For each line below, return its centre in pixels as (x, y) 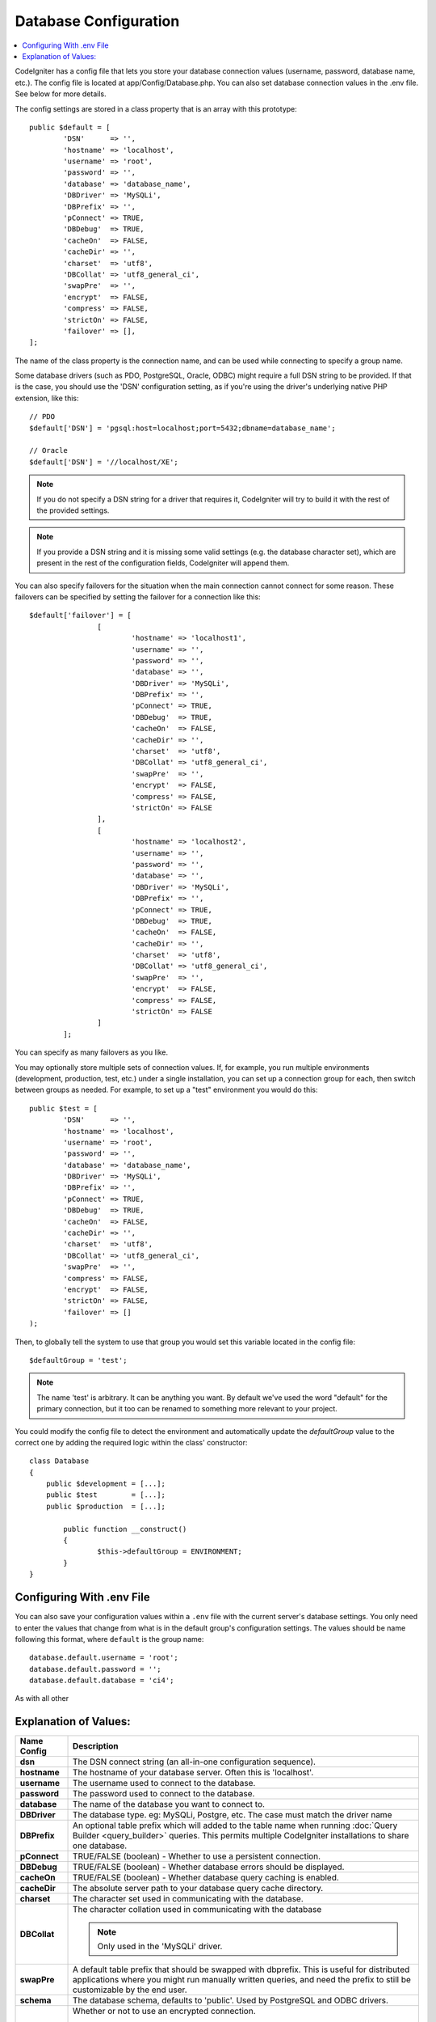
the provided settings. (73, 510)
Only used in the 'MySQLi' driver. (160, 1947)
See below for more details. (61, 94)
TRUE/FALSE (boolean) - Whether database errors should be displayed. (209, 1867)
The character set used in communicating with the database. (189, 1899)
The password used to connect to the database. (164, 1794)
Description (96, 1746)
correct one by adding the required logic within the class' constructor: (131, 1442)
